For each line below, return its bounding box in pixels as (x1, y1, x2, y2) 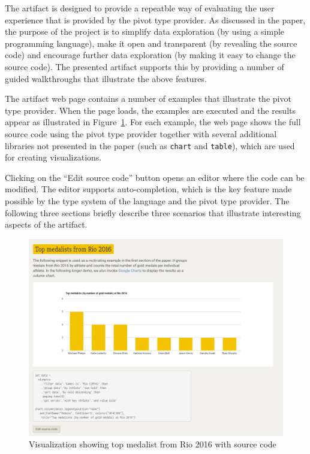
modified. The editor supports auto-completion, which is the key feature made (5, 183, 292, 195)
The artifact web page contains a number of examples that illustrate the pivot (5, 92, 291, 105)
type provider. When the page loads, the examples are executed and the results (5, 104, 296, 116)
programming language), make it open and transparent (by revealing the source (5, 37, 297, 49)
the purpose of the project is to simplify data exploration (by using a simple (5, 25, 285, 38)
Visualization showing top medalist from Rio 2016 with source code (29, 438, 276, 450)
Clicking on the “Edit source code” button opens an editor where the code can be (5, 171, 305, 183)
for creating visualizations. (5, 151, 102, 164)
